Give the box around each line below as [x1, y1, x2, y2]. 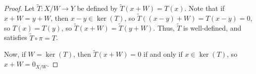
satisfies [4, 32, 27, 42]
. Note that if [184, 3, 225, 13]
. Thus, [153, 22, 175, 33]
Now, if [4, 49, 26, 59]
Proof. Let [4, 3, 35, 13]
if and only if [143, 49, 183, 59]
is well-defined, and [183, 22, 242, 33]
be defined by [77, 3, 118, 13]
